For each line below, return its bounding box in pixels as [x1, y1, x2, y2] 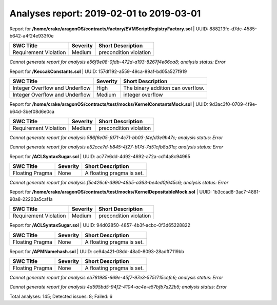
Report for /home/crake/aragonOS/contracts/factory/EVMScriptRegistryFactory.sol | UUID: [9, 26, 209, 32]
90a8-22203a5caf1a [9, 196, 53, 202]
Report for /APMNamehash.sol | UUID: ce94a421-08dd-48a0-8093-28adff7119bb [9, 248, 185, 254]
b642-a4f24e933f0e [9, 32, 54, 39]
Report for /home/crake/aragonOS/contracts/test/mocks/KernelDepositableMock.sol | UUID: [9, 189, 212, 195]
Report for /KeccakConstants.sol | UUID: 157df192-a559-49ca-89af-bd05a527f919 [9, 68, 187, 74]
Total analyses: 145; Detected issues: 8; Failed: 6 [9, 293, 113, 299]
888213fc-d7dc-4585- [209, 26, 258, 32]
